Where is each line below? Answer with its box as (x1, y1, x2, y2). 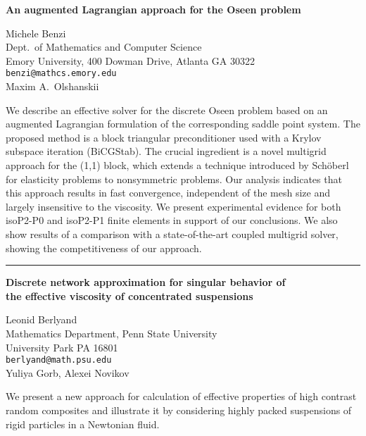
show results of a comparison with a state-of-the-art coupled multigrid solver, (6, 226, 339, 241)
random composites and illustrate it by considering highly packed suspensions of (6, 402, 352, 417)
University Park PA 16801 (6, 340, 118, 354)
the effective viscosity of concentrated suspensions (6, 288, 253, 303)
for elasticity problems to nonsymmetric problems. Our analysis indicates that (6, 171, 342, 186)
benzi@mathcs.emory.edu (6, 68, 117, 79)
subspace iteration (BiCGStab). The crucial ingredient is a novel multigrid (6, 144, 327, 158)
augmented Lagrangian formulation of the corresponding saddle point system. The (6, 116, 360, 131)
